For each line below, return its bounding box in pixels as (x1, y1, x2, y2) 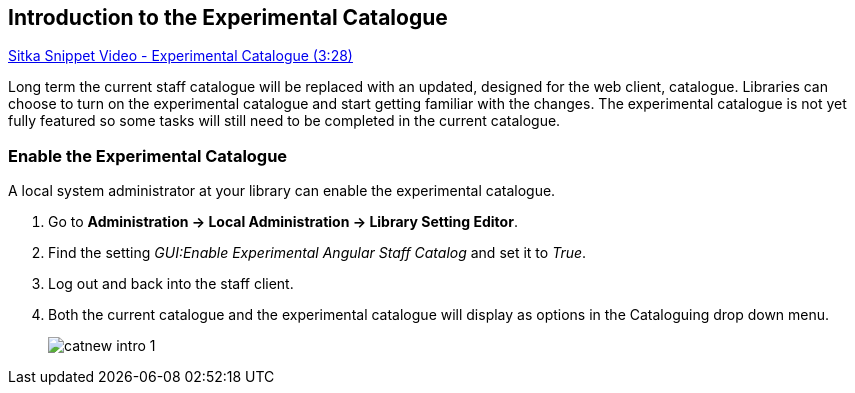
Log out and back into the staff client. (48, 275, 294, 293)
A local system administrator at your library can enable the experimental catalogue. (8, 182, 556, 200)
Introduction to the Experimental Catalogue (8, 5, 448, 30)
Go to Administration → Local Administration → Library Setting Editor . (48, 213, 518, 231)
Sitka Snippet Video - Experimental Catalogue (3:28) (8, 47, 353, 65)
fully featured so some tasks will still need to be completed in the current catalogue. (8, 112, 561, 130)
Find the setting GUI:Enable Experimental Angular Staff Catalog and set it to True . (48, 244, 587, 262)
